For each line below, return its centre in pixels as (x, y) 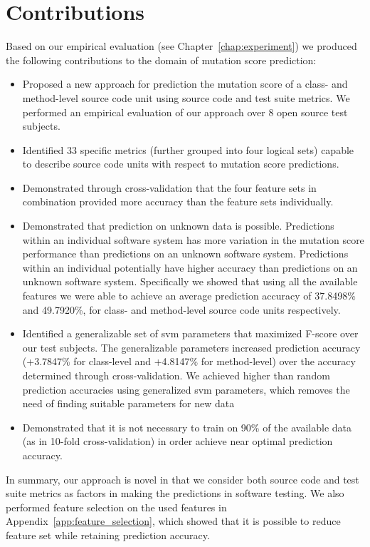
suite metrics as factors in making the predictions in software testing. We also (175, 493)
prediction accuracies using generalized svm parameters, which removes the (186, 389)
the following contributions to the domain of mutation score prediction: (161, 60)
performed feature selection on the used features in (116, 507)
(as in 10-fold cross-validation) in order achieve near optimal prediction (178, 441)
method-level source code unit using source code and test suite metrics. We (186, 97)
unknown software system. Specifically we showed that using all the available (190, 281)
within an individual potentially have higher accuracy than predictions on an (190, 267)
